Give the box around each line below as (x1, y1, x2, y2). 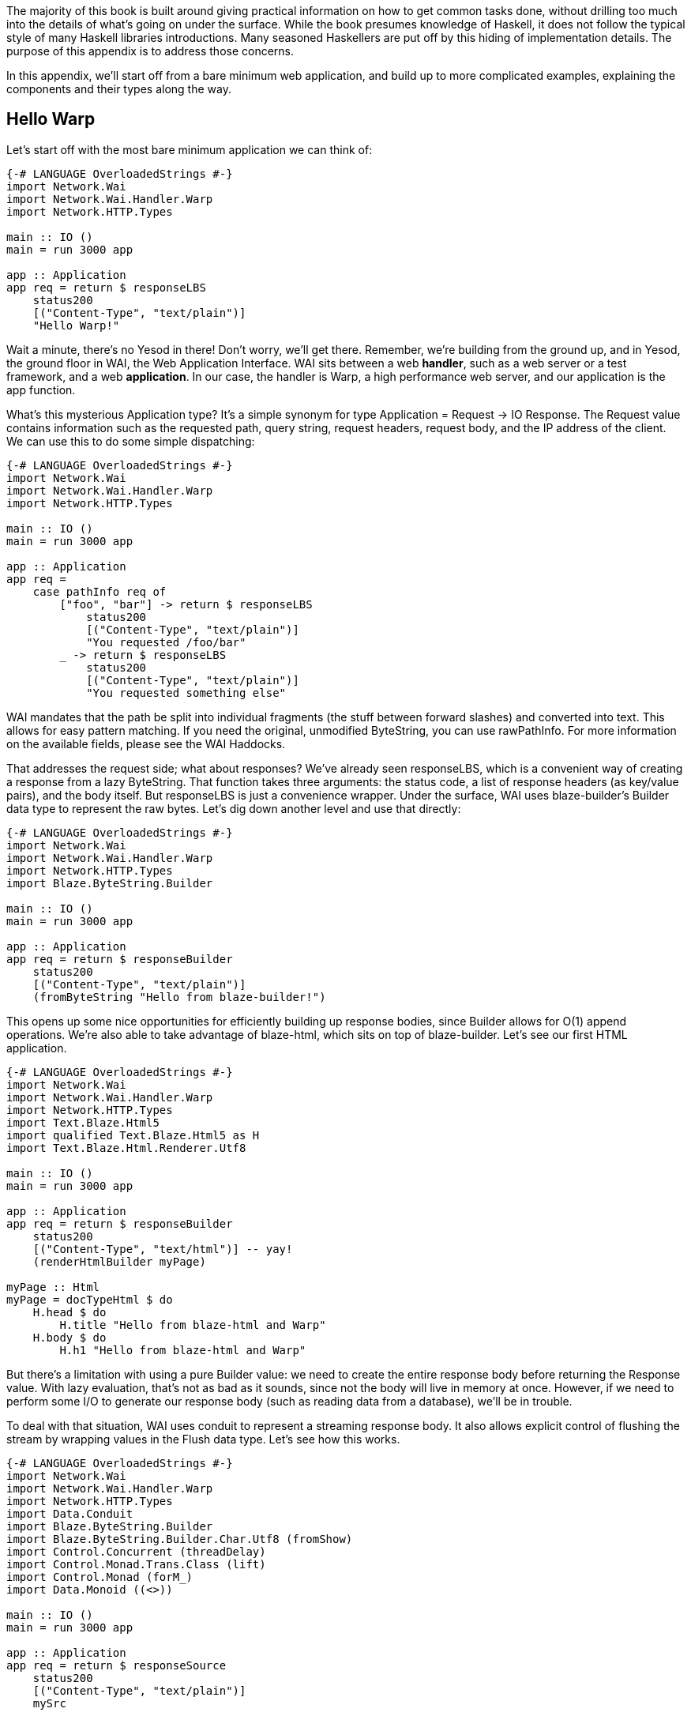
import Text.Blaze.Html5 (6, 1116, 160, 1129)
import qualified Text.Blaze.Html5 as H (6, 1128, 260, 1142)
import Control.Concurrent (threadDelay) (6, 1545, 266, 1558)
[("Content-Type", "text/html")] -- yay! (32, 1242, 293, 1255)
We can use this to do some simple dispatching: (6, 434, 255, 448)
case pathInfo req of (32, 585, 167, 598)
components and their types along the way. (6, 82, 231, 96)
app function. (6, 382, 76, 397)
